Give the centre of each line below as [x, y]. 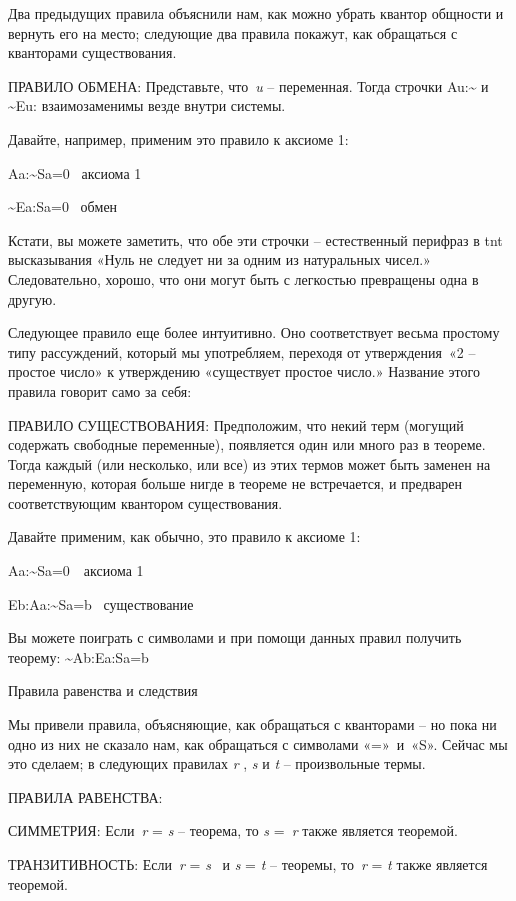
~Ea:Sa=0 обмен [63, 206]
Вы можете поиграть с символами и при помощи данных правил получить [235, 637]
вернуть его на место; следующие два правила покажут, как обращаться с [233, 32]
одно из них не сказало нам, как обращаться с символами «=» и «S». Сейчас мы [258, 743]
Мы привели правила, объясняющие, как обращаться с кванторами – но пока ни [252, 724]
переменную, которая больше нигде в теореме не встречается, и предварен [235, 483]
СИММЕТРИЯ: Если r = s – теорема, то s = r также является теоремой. [233, 830]
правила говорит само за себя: [100, 390]
